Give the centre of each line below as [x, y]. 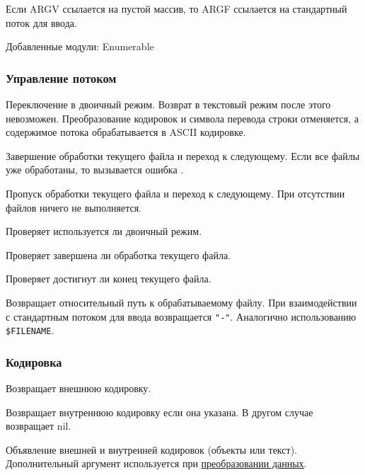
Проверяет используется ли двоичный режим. [104, 231]
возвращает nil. [39, 426]
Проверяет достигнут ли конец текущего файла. [109, 279]
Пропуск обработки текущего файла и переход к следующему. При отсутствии [175, 193]
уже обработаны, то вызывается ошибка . [95, 170]
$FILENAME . [30, 330]
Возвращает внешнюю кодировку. [79, 388]
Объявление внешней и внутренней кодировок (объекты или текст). [151, 449]
